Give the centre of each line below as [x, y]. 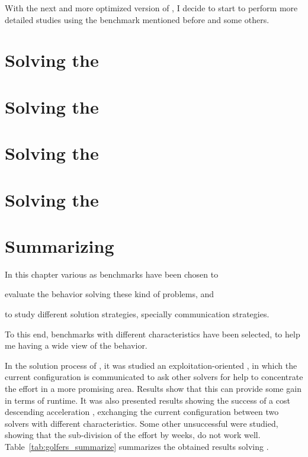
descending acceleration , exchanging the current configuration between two [142, 412]
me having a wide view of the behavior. [76, 345]
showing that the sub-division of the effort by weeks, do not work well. [133, 435]
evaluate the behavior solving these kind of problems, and [110, 294]
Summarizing [60, 245]
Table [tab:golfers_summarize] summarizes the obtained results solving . [137, 446]
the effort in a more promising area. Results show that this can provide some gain [153, 388]
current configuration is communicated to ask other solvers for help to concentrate [154, 377]
